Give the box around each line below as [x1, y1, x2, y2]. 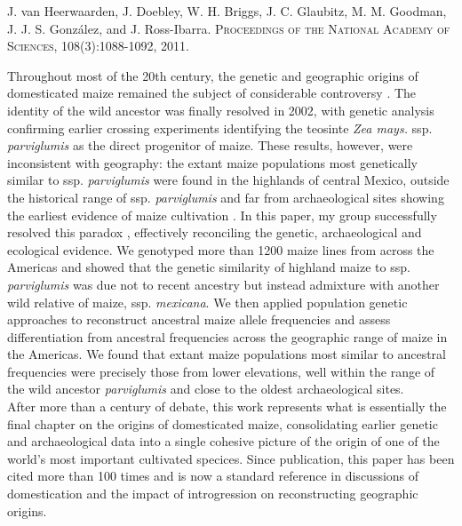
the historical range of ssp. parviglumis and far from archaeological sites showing [7, 187, 444, 206]
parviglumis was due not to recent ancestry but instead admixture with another [7, 275, 440, 293]
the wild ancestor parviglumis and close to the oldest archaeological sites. [7, 379, 404, 398]
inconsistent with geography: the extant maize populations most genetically [7, 153, 418, 171]
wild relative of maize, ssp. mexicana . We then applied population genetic [7, 292, 408, 311]
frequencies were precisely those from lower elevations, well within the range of [7, 362, 435, 380]
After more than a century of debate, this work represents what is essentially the [7, 397, 447, 416]
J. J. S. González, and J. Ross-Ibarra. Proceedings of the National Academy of [7, 19, 450, 37]
